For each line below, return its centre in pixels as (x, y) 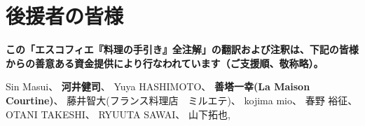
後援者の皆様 (65, 16)
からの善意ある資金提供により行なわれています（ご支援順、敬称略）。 (165, 63)
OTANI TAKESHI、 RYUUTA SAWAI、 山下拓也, (118, 114)
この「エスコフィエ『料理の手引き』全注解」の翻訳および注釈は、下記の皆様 (182, 49)
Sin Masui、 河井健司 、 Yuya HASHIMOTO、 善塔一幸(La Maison (158, 86)
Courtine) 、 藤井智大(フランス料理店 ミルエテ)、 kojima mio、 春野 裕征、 (182, 100)
